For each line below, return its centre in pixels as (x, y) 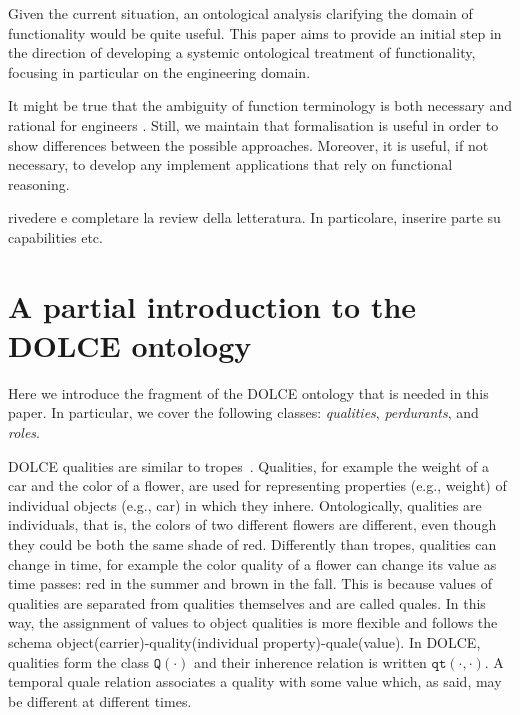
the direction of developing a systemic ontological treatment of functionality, (242, 52)
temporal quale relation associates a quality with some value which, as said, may (255, 681)
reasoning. (39, 183)
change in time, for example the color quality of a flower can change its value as (252, 563)
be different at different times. (100, 700)
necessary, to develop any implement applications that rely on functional (230, 164)
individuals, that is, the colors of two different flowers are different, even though (252, 524)
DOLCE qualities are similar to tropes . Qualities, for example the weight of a (248, 465)
